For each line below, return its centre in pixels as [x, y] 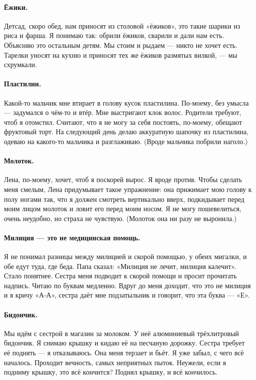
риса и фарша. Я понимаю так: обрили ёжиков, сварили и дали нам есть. [114, 35]
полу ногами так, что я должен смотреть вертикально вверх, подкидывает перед [124, 199]
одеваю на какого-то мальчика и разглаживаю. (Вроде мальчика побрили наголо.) [126, 141]
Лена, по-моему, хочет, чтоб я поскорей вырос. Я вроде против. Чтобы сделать [123, 179]
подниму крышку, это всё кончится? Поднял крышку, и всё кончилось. [111, 372]
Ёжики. [16, 7]
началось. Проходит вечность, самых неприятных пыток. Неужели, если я [115, 362]
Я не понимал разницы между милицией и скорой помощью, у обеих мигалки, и [126, 256]
